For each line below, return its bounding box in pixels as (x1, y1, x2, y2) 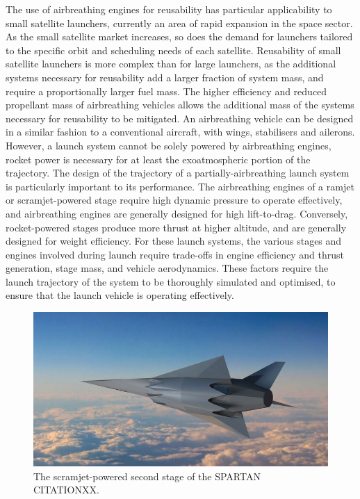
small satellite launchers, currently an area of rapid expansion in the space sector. (6, 15, 353, 30)
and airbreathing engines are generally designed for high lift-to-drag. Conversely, (6, 206, 348, 220)
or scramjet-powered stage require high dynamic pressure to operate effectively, (6, 193, 343, 207)
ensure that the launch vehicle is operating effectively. (6, 288, 234, 302)
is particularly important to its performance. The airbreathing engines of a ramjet (6, 179, 354, 193)
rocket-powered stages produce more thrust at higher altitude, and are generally (6, 220, 347, 234)
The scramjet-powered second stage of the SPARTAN (33, 468, 261, 483)
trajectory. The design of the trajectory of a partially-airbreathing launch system (6, 165, 350, 180)
